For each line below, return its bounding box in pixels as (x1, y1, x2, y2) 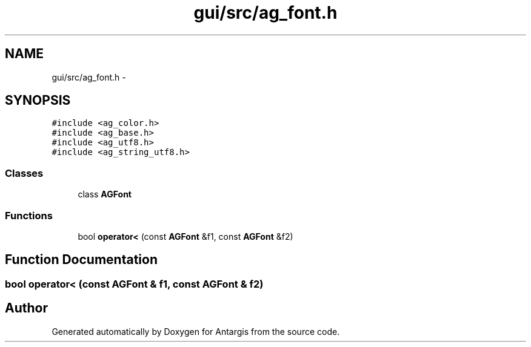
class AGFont (78, 189, 132, 200)
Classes (5, 167, 44, 179)
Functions (5, 209, 53, 222)
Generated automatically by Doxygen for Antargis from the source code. (52, 326, 340, 337)
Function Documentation (5, 252, 158, 268)
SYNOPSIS (5, 93, 71, 108)
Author (5, 300, 48, 316)
